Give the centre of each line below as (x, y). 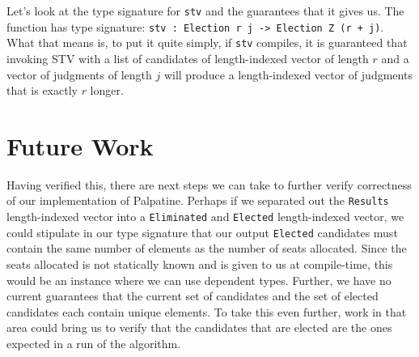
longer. (107, 90)
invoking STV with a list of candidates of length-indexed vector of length (188, 58)
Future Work (80, 145)
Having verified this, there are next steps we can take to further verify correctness (209, 184)
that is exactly (42, 90)
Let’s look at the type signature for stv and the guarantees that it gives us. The (205, 11)
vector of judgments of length (79, 74)
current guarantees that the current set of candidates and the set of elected (193, 296)
